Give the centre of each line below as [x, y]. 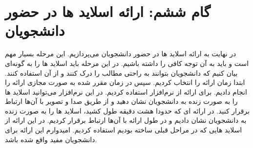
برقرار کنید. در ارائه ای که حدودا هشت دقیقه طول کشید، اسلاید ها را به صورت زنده [127, 110]
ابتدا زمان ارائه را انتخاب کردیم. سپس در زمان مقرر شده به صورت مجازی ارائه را [125, 82]
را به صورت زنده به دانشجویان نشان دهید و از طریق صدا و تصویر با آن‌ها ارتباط [121, 101]
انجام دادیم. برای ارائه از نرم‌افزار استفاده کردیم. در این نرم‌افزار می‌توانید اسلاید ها [126, 91]
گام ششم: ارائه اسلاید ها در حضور [108, 11]
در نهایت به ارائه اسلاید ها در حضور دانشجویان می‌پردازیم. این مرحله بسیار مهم [121, 54]
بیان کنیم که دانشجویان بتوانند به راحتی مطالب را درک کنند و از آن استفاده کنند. [121, 73]
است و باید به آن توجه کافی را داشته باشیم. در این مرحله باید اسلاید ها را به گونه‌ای [127, 63]
